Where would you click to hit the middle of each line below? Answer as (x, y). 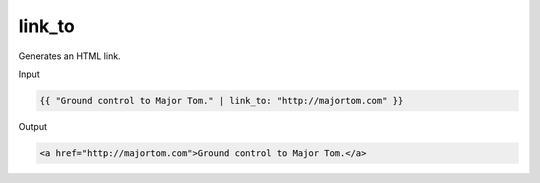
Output (32, 126)
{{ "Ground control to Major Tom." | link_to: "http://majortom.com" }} (221, 100)
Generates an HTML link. (69, 56)
